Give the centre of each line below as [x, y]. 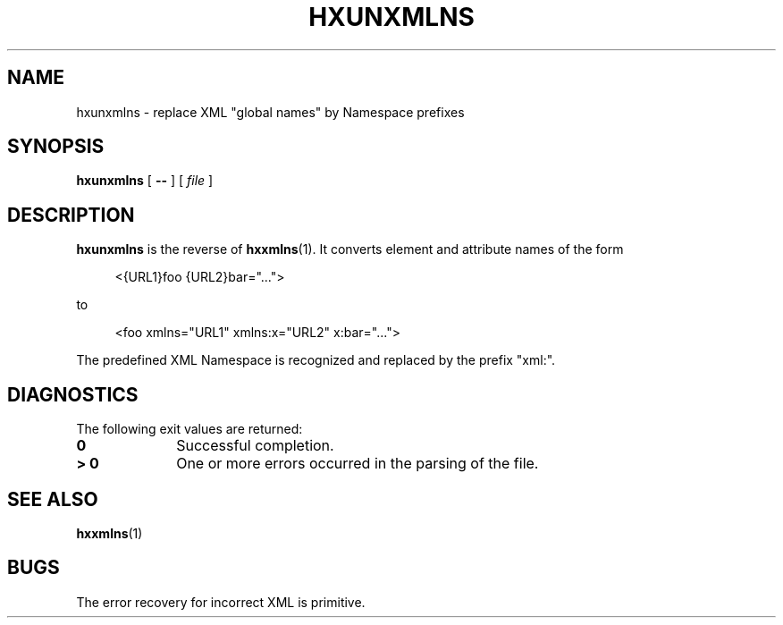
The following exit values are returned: [189, 429]
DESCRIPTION [71, 215]
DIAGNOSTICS [73, 394]
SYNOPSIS [56, 147]
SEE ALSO [53, 499]
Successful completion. [255, 446]
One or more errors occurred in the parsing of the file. [358, 464]
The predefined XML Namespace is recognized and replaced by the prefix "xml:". [316, 360]
